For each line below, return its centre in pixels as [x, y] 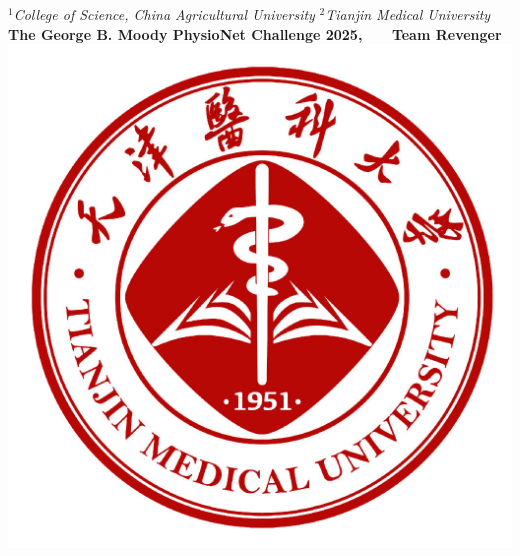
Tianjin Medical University [408, 14]
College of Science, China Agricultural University [164, 14]
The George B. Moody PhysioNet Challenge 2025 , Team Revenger [255, 33]
